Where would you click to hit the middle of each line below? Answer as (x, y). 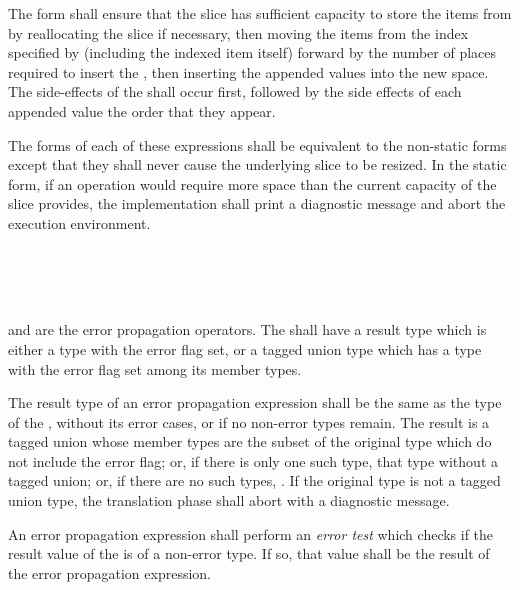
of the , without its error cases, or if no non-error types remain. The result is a (249, 421)
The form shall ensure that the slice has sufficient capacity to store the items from (260, 13)
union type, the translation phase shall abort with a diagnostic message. (229, 500)
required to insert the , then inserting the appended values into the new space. (248, 71)
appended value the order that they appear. (142, 110)
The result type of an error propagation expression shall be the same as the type (255, 402)
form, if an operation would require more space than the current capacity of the (252, 183)
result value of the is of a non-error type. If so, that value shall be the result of (249, 553)
